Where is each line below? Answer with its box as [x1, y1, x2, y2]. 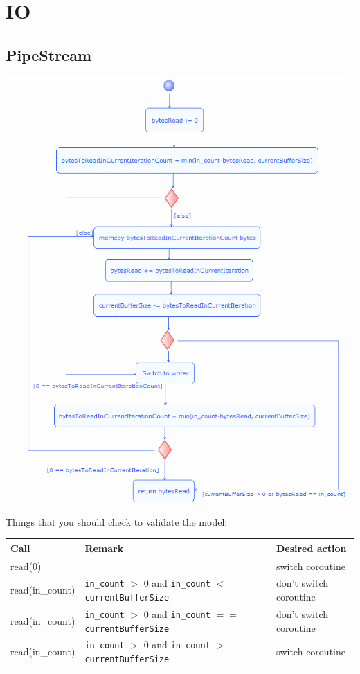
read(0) [10, 558, 42, 573]
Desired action [276, 540, 347, 555]
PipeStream [6, 44, 92, 65]
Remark [84, 540, 124, 555]
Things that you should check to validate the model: [6, 514, 228, 529]
